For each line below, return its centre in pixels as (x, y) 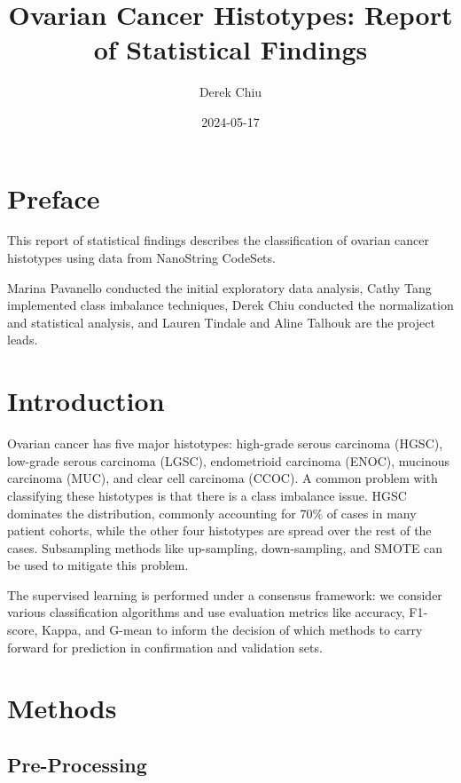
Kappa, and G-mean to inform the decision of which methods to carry (232, 630)
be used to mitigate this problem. (98, 565)
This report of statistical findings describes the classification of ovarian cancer (219, 240)
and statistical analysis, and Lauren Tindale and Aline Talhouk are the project (221, 322)
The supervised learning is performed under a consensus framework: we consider (225, 594)
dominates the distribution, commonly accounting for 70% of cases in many (212, 513)
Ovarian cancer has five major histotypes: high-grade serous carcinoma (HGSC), (225, 443)
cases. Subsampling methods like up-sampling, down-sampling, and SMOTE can (225, 547)
